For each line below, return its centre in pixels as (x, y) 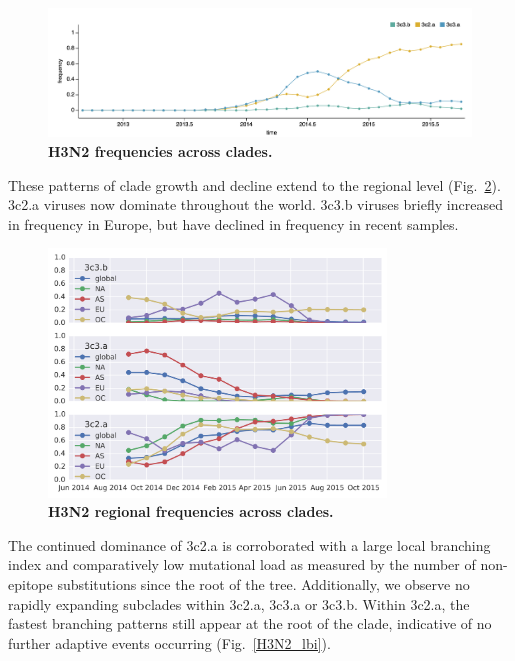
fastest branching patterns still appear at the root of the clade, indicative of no (250, 623)
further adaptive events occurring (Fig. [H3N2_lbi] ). (169, 642)
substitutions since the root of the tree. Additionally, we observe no (263, 584)
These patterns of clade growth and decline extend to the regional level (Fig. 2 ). (254, 184)
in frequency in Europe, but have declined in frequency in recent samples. (233, 223)
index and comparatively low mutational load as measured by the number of (242, 564)
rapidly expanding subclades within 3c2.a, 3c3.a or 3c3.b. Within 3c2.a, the (239, 603)
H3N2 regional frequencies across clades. (191, 511)
